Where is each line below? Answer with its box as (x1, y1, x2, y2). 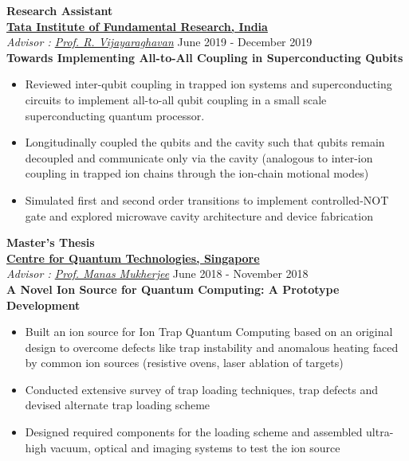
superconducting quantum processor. (25, 107, 205, 123)
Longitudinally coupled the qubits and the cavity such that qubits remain (25, 134, 385, 150)
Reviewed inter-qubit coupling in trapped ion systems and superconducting (25, 76, 392, 92)
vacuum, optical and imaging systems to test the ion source (49, 439, 340, 455)
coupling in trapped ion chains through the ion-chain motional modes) (25, 165, 369, 182)
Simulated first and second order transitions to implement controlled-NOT (25, 191, 389, 208)
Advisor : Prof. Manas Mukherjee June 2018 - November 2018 (6, 265, 309, 282)
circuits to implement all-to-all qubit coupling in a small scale (25, 91, 327, 107)
